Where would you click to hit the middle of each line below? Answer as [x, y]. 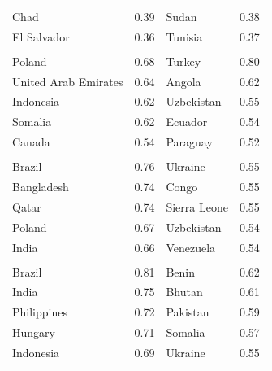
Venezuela [191, 247]
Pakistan [188, 312]
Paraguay [189, 142]
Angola [183, 81]
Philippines [40, 312]
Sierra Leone [197, 206]
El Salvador [41, 36]
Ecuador [187, 122]
